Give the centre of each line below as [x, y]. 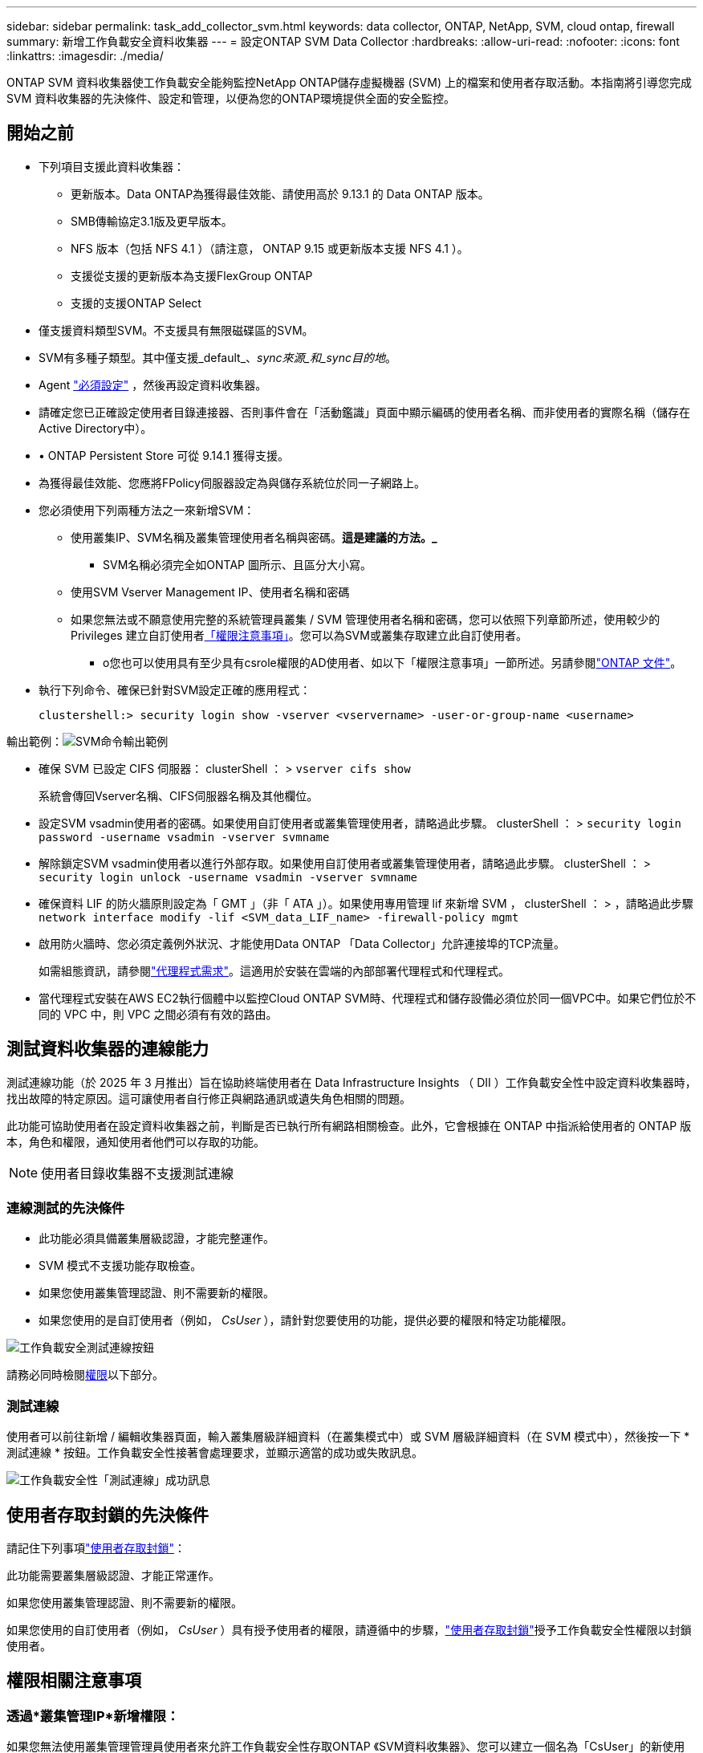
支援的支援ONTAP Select [136, 303]
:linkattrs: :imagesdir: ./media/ [85, 56]
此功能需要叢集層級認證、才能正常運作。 [113, 1576]
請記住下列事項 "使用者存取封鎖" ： [96, 1548]
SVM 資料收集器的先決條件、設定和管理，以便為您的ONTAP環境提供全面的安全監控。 [231, 98]
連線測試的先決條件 [66, 1208]
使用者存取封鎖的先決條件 [108, 1515]
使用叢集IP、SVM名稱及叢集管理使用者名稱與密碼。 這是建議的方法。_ [254, 537]
